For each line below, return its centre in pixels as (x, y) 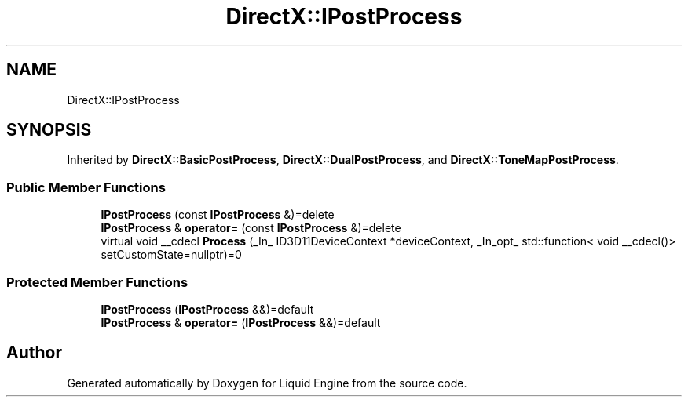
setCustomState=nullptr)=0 (171, 255)
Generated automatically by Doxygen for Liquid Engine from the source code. (267, 383)
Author (34, 353)
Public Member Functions (86, 187)
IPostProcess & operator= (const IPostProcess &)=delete (251, 228)
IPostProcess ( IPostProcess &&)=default (207, 309)
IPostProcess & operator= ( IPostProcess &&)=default (241, 322)
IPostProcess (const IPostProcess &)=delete (218, 215)
